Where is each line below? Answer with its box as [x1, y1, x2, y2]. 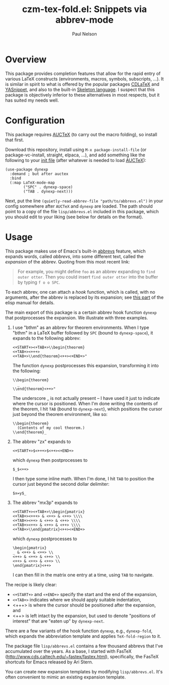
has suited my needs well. [5, 97, 59, 103]
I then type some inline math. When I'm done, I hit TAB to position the [12, 475, 154, 481]
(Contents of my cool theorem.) [17, 425, 85, 431]
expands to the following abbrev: [12, 335, 81, 341]
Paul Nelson [72, 31, 97, 37]
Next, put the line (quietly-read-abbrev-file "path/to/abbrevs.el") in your [5, 198, 163, 204]
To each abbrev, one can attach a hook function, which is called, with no [5, 289, 155, 295]
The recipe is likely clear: [5, 581, 57, 587]
